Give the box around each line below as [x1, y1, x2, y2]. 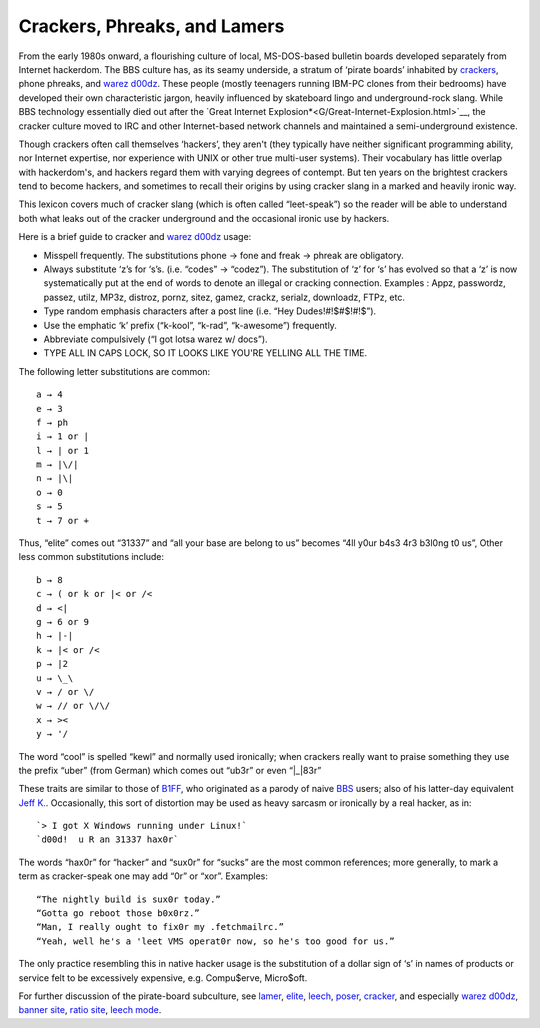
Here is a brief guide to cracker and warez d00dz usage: [18, 231, 252, 243]
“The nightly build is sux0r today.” [36, 893, 222, 905]
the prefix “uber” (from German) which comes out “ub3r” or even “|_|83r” [18, 764, 322, 776]
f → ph [36, 416, 69, 428]
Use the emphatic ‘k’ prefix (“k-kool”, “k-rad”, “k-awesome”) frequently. [43, 319, 337, 331]
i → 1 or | [36, 431, 90, 442]
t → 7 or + [36, 515, 90, 526]
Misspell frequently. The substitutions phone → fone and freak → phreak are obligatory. [43, 249, 404, 261]
